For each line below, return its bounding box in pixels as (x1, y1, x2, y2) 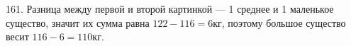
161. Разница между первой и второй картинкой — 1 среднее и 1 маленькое (6, 1, 334, 16)
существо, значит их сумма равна (6, 15, 150, 30)
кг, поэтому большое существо (213, 15, 346, 30)
